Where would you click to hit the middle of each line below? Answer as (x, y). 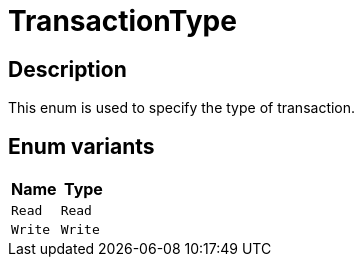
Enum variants (81, 146)
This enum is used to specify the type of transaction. (182, 108)
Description (67, 69)
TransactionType (122, 21)
